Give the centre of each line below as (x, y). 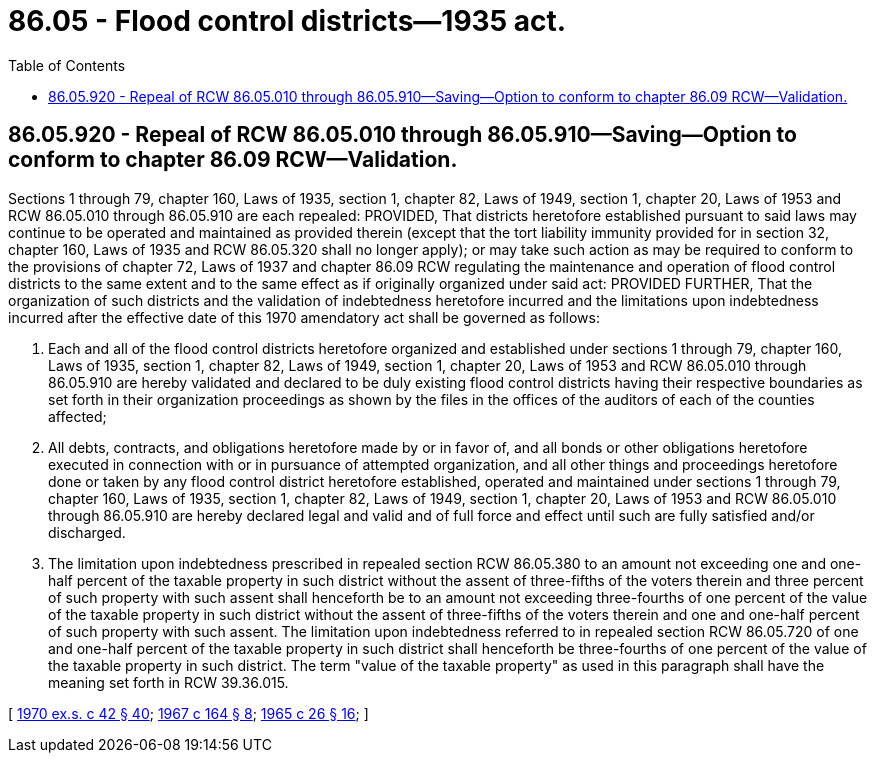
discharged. (87, 532)
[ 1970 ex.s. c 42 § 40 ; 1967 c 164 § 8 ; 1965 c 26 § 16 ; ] (188, 713)
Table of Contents (67, 65)
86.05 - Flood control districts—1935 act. (287, 21)
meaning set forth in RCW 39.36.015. (168, 682)
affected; (77, 416)
